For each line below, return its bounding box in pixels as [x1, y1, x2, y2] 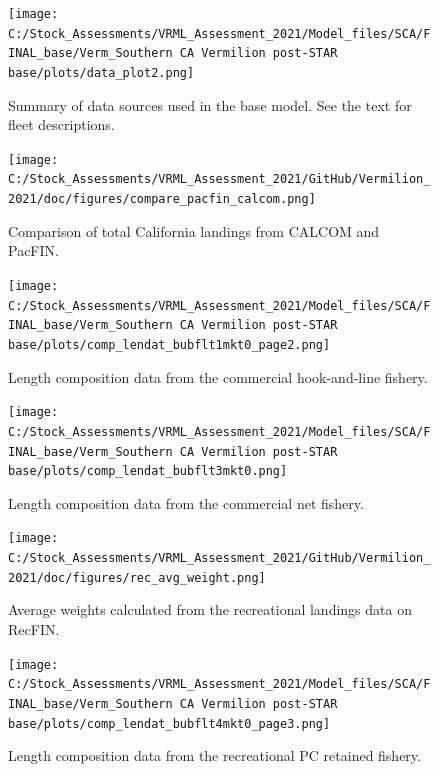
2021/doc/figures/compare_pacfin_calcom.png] [8, 192, 316, 207]
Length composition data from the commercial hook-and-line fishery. [8, 366, 428, 387]
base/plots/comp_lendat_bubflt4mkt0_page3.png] [8, 716, 331, 731]
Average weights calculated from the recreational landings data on [8, 599, 412, 620]
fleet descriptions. [8, 114, 115, 135]
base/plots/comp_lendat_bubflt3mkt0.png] [8, 464, 288, 479]
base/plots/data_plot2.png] [8, 65, 195, 80]
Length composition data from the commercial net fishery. [8, 492, 364, 513]
